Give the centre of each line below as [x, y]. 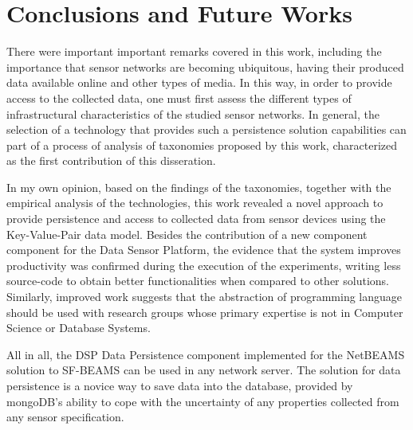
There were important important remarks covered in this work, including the [194, 51]
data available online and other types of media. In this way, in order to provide [199, 82]
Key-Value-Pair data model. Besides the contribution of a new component [187, 234]
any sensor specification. [65, 417]
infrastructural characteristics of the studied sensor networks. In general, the [193, 113]
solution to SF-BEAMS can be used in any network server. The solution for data [204, 370]
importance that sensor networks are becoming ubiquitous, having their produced [205, 66]
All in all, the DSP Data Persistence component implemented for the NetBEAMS [206, 354]
